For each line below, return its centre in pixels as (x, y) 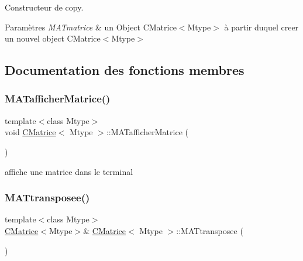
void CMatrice (30, 132)
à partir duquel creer (261, 27)
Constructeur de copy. (44, 7)
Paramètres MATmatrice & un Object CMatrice (91, 27)
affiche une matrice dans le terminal (69, 171)
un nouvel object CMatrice (53, 38)
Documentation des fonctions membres (125, 70)
